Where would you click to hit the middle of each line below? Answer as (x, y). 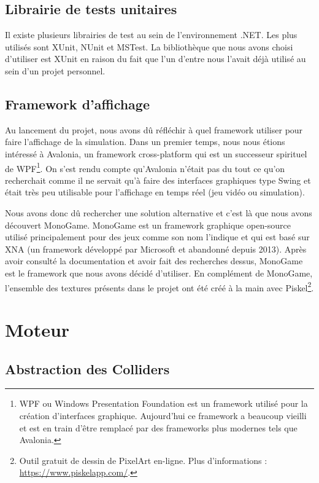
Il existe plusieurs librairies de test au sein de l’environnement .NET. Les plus (151, 35)
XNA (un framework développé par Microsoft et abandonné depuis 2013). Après (156, 249)
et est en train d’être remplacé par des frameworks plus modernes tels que (158, 427)
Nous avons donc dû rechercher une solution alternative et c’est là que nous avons (159, 213)
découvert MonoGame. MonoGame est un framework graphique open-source (148, 225)
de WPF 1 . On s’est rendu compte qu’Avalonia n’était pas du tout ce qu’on (145, 167)
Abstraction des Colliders (87, 368)
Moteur (37, 329)
